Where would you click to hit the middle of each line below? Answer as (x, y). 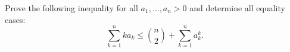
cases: (15, 19)
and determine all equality (237, 8)
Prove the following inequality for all (71, 8)
